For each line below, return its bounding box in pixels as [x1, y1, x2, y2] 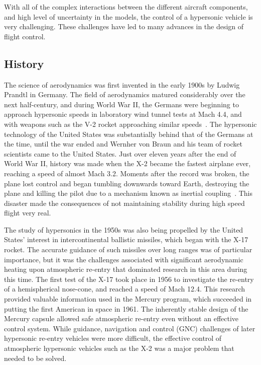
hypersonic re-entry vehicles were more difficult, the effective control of [4, 333, 222, 343]
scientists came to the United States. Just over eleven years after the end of [4, 148, 236, 159]
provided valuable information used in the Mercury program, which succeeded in [4, 294, 252, 304]
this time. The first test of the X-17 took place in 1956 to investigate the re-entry [4, 273, 254, 284]
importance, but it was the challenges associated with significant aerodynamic [4, 254, 243, 264]
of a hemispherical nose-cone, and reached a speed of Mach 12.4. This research [4, 283, 245, 294]
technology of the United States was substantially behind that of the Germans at [4, 128, 253, 139]
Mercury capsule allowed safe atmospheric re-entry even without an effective [4, 313, 239, 324]
